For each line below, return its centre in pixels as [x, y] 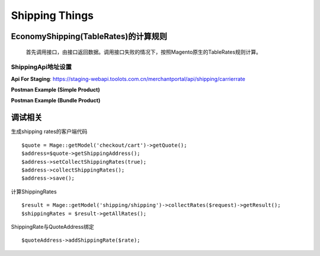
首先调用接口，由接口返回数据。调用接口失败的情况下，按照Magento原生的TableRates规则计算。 [144, 52]
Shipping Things [52, 15]
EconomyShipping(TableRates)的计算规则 [89, 36]
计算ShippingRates [34, 192]
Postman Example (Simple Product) [55, 90]
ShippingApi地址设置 [41, 67]
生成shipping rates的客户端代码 [49, 132]
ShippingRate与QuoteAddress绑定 [52, 226]
